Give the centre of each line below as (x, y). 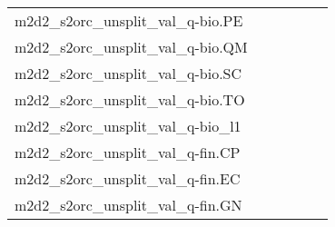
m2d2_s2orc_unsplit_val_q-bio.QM (131, 47)
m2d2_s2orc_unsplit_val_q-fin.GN (128, 205)
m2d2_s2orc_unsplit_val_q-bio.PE (129, 20)
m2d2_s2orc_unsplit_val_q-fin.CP (128, 152)
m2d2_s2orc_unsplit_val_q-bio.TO (130, 99)
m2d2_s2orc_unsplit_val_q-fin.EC (128, 178)
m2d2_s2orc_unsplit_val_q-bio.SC (128, 73)
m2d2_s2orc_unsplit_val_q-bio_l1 (128, 126)
